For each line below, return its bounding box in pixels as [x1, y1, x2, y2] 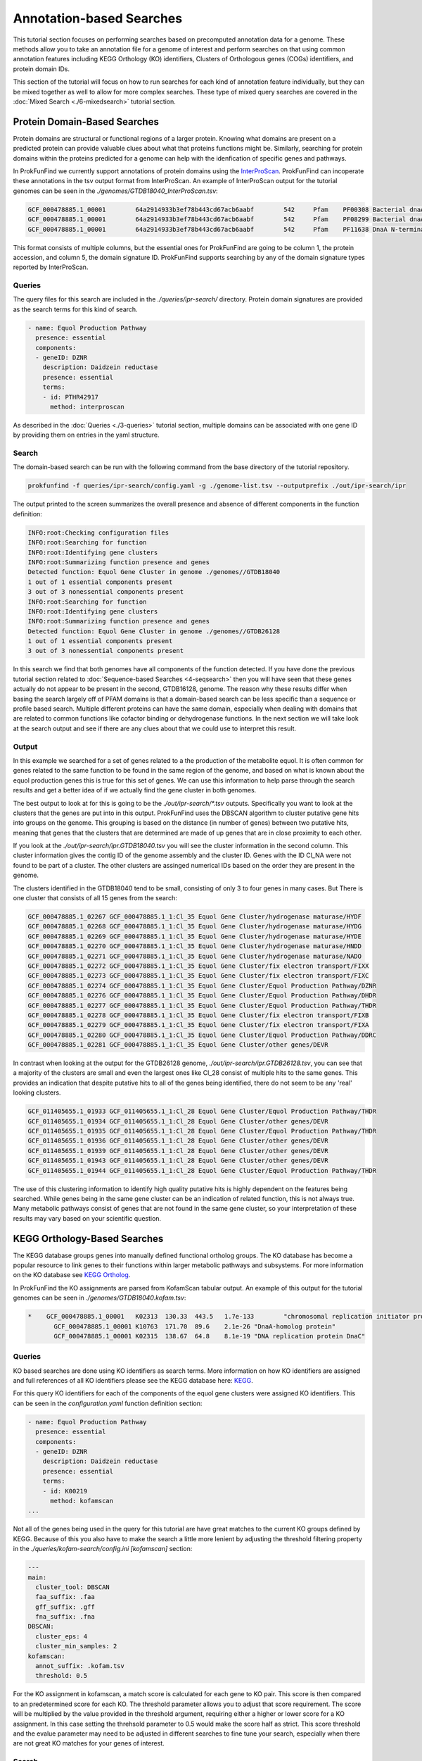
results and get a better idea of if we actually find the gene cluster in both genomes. [13, 786, 257, 795]
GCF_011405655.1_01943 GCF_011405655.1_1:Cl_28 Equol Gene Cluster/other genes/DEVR [27, 1157, 328, 1165]
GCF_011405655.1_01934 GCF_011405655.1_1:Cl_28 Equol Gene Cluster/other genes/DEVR [27, 1117, 328, 1125]
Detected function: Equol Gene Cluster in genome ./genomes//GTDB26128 [27, 627, 281, 635]
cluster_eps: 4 [35, 1632, 88, 1641]
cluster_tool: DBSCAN [35, 1583, 110, 1591]
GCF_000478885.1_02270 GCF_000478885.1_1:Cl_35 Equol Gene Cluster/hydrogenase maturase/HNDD [27, 942, 362, 950]
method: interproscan [50, 402, 124, 411]
